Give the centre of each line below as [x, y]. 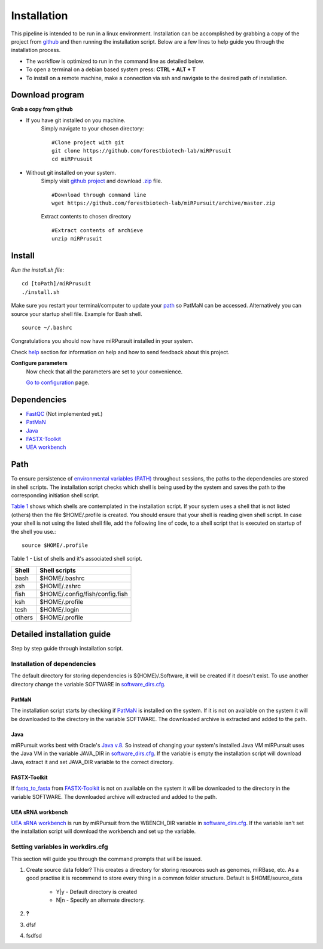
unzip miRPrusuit [77, 239]
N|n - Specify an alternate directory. [100, 900]
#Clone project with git [88, 142]
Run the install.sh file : [38, 270]
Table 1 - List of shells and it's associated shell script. [77, 559]
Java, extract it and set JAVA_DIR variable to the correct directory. [92, 762]
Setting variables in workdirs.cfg [60, 847]
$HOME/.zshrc [60, 586]
